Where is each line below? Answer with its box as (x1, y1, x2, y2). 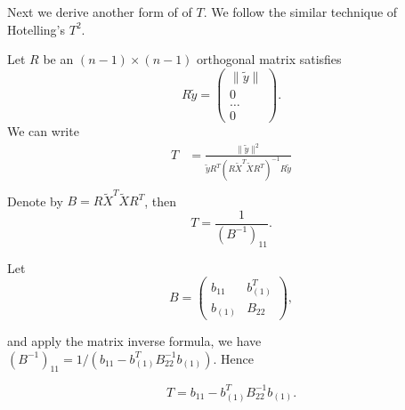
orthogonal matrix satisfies (197, 50, 342, 68)
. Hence (213, 349, 254, 367)
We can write (7, 122, 79, 141)
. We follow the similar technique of (203, 3, 398, 20)
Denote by (7, 191, 63, 210)
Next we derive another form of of (7, 3, 192, 20)
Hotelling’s (7, 20, 66, 38)
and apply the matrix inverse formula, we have (7, 332, 262, 350)
